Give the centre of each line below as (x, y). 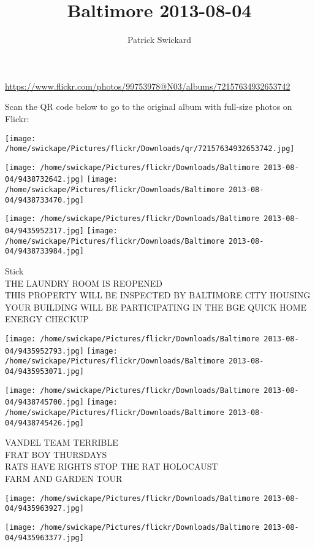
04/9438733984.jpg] (44, 251)
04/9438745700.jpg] (44, 402)
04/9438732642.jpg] (44, 180)
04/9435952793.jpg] (44, 351)
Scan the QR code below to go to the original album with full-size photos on (149, 107)
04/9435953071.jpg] (44, 371)
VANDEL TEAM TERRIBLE (62, 442)
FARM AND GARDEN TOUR (64, 479)
